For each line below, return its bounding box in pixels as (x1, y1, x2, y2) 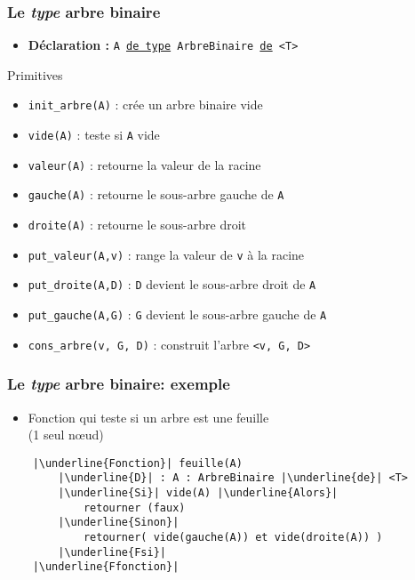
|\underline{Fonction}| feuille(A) (32, 456, 243, 470)
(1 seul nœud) (28, 425, 104, 444)
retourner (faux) (83, 501, 186, 514)
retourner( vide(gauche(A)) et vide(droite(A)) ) (83, 531, 383, 544)
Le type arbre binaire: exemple (7, 373, 230, 395)
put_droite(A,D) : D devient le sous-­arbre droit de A (28, 275, 316, 294)
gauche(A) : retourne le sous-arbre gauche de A (28, 185, 284, 204)
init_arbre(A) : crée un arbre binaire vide (28, 95, 263, 114)
